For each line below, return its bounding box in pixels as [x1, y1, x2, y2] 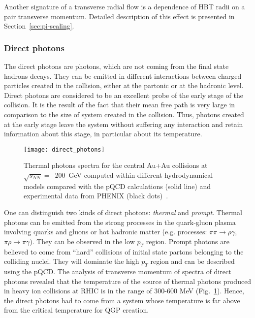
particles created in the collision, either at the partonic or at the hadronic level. [4, 80, 244, 91]
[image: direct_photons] [24, 146, 105, 153]
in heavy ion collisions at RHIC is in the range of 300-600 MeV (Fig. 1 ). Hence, [4, 286, 244, 296]
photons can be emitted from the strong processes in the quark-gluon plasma [4, 217, 236, 227]
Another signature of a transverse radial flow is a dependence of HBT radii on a [4, 1, 245, 11]
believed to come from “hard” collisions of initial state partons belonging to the [4, 246, 244, 256]
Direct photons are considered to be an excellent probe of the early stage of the [4, 90, 243, 100]
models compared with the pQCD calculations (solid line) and [24, 181, 211, 191]
